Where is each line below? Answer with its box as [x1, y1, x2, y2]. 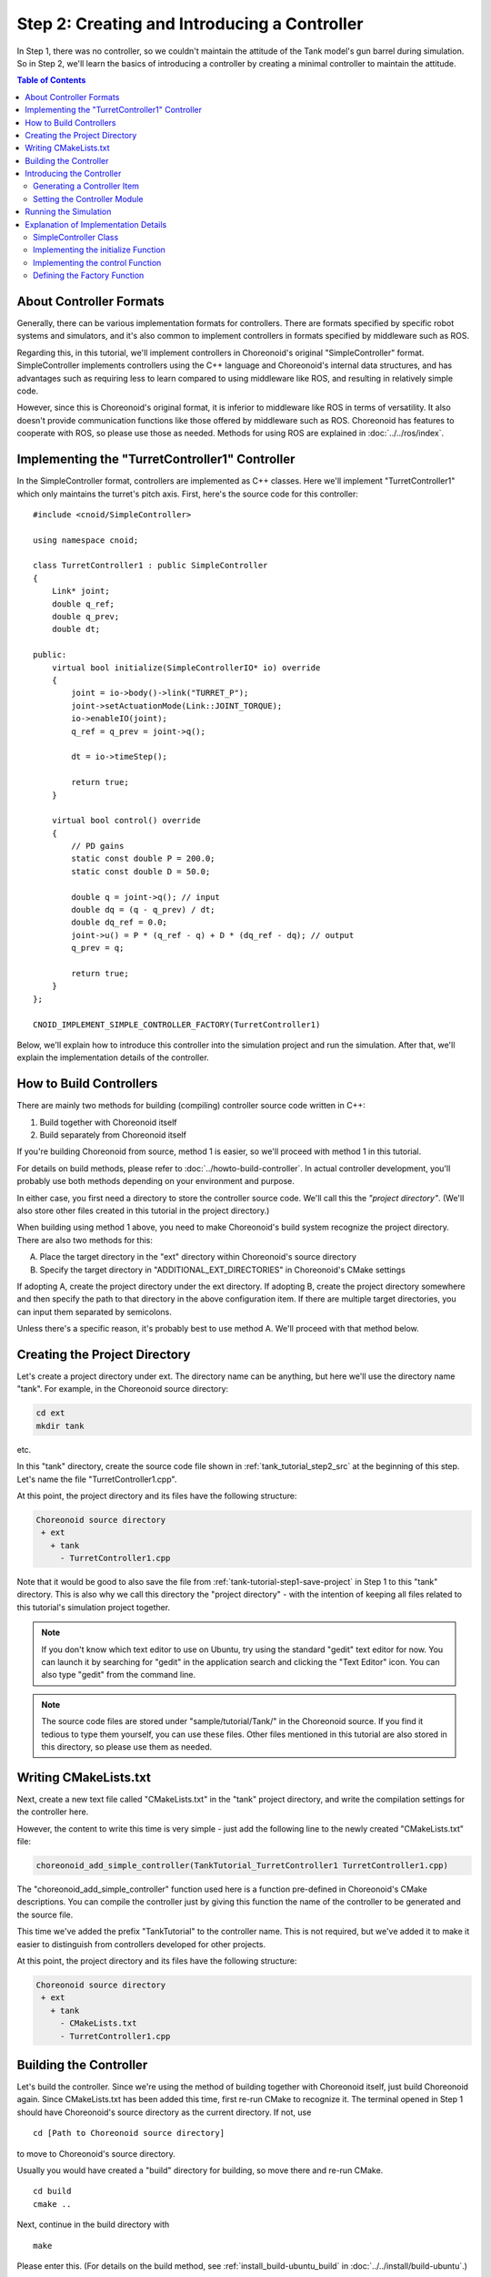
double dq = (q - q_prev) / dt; [71, 904, 215, 915]
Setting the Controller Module [33, 193, 144, 204]
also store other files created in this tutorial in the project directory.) [16, 1205, 270, 1216]
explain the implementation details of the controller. [16, 1052, 209, 1063]
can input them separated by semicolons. [16, 1306, 173, 1317]
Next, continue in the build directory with [16, 2219, 170, 2231]
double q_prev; [51, 611, 120, 622]
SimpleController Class [33, 232, 119, 243]
